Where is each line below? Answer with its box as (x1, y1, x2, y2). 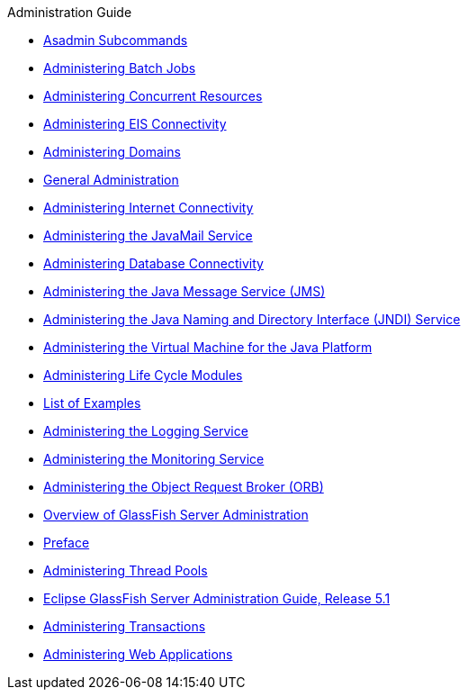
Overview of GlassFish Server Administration (43, 507, 309, 522)
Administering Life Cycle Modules (43, 367, 243, 383)
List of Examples (43, 395, 141, 411)
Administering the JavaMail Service (43, 228, 253, 243)
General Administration (43, 172, 179, 187)
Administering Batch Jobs (43, 60, 196, 76)
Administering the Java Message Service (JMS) (43, 284, 326, 299)
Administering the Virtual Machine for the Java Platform (43, 339, 373, 355)
